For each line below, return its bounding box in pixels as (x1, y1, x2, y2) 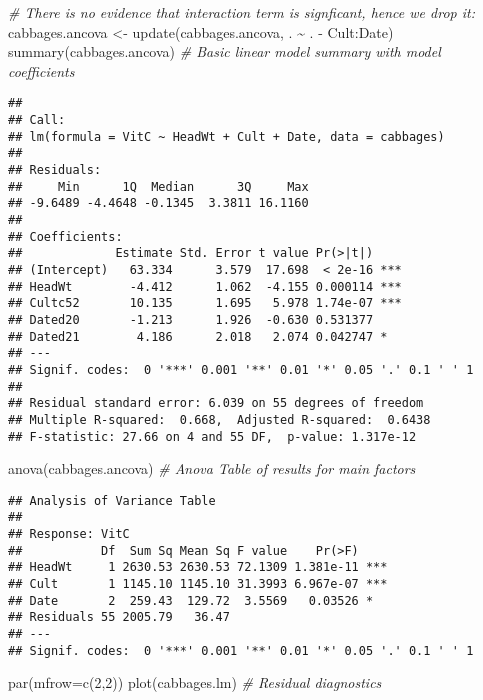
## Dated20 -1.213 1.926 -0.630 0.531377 (8, 312, 374, 327)
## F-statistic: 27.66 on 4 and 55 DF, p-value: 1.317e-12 (8, 429, 417, 444)
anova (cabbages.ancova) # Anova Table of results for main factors (8, 458, 416, 479)
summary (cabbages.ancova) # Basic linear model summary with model (8, 41, 441, 62)
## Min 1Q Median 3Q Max (8, 179, 309, 194)
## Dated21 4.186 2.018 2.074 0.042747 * (8, 329, 388, 344)
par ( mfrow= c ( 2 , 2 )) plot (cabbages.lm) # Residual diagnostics (8, 672, 382, 693)
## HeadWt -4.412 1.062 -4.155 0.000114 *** (8, 279, 402, 294)
